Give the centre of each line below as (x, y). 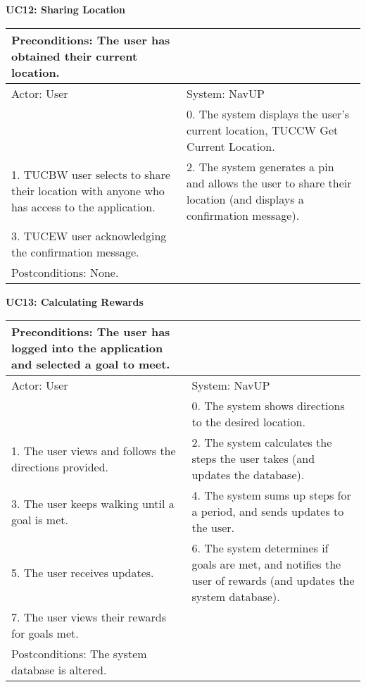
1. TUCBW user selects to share (91, 175)
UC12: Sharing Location (66, 9)
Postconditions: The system (79, 654)
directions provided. (60, 466)
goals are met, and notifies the (266, 564)
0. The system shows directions (268, 406)
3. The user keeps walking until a (93, 503)
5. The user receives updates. (83, 572)
